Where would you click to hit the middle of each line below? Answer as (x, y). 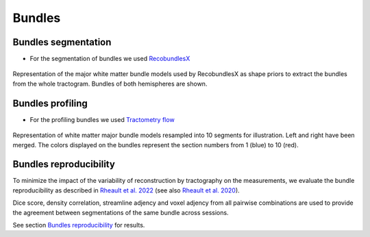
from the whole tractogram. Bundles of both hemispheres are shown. (110, 84)
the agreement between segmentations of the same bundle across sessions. (121, 212)
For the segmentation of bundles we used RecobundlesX (110, 59)
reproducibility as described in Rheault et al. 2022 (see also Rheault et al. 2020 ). (126, 190)
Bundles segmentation (62, 42)
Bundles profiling (50, 103)
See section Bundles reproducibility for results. (79, 225)
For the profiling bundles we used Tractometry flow (102, 119)
